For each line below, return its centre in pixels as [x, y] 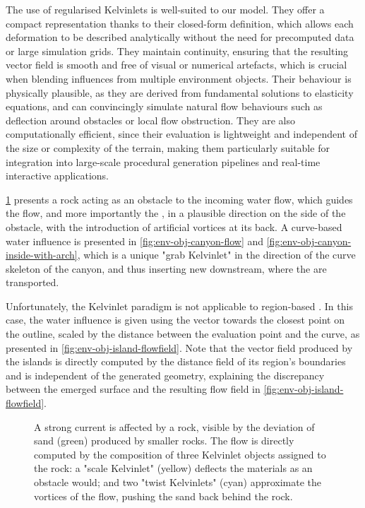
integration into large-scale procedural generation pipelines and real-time [163, 161]
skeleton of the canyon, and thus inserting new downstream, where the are [166, 268]
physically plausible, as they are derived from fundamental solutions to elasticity [180, 92]
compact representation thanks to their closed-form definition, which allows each [180, 23]
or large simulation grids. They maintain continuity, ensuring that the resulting [177, 51]
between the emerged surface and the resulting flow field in [133, 389]
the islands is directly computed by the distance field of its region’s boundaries [176, 361]
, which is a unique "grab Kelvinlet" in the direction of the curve [216, 255]
